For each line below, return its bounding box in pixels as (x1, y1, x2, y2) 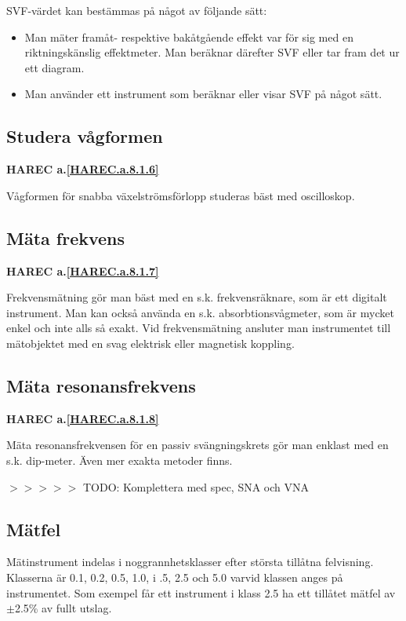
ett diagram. (24, 59, 85, 75)
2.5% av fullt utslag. (14, 600, 112, 616)
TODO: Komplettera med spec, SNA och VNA (82, 478, 310, 495)
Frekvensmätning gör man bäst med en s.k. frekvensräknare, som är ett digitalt (6, 289, 387, 305)
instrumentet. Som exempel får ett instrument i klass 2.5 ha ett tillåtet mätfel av (6, 584, 396, 601)
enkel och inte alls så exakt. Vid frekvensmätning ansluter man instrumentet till (6, 320, 391, 336)
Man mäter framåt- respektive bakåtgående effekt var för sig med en (24, 28, 353, 45)
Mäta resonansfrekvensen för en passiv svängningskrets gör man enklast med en (6, 437, 389, 453)
